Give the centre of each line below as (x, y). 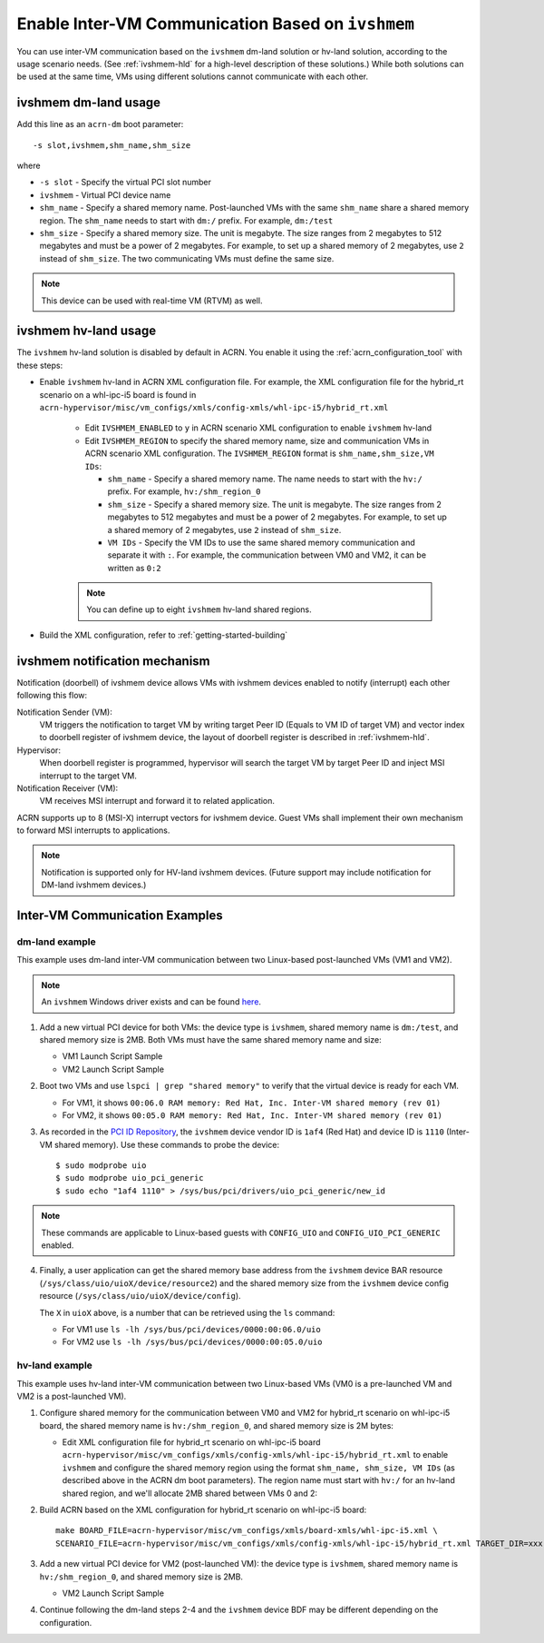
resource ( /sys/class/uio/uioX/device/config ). (140, 1296)
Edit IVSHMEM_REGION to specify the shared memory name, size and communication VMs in (257, 440)
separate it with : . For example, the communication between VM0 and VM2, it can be (267, 555)
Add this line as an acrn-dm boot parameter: (100, 124)
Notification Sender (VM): (64, 712)
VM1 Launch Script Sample (112, 1056)
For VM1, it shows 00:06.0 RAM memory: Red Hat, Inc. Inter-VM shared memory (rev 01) (252, 1103)
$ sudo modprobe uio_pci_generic (130, 1178)
